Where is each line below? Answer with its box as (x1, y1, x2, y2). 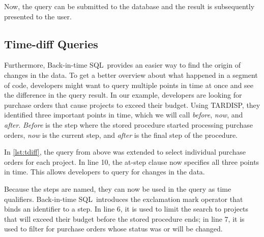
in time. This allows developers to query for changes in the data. (4, 166, 205, 177)
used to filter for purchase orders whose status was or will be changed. (4, 223, 223, 234)
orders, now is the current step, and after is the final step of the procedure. (4, 129, 238, 140)
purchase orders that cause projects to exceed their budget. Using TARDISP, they (4, 99, 260, 110)
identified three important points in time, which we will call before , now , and (4, 109, 243, 120)
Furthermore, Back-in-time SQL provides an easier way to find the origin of (4, 60, 241, 70)
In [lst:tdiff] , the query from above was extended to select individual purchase (4, 146, 246, 157)
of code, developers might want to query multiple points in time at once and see (4, 79, 253, 90)
